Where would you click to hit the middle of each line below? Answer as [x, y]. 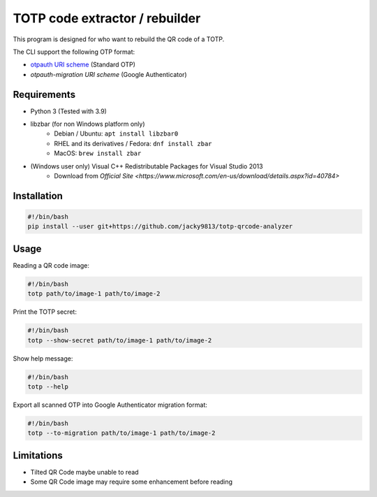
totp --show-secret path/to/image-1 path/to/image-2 [120, 340]
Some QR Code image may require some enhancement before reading [132, 482]
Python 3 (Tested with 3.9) [69, 111]
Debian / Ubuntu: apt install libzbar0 [116, 134]
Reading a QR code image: [51, 265]
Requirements [44, 94]
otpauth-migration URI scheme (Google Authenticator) [109, 74]
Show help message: [43, 358]
